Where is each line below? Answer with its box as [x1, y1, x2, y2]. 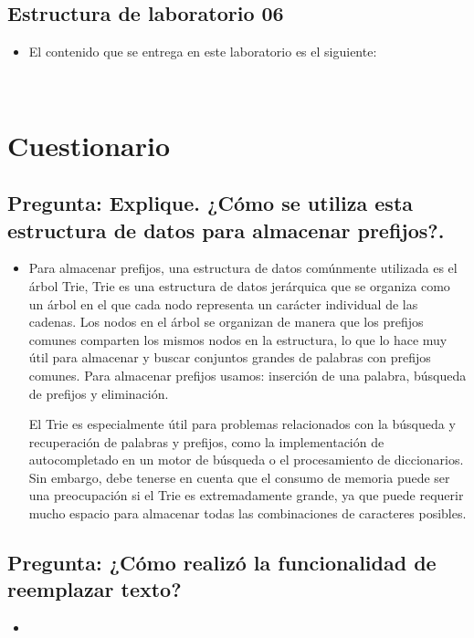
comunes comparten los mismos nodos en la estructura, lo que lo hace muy [28, 329, 448, 349]
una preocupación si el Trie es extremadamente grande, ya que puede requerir [28, 486, 464, 505]
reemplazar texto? [7, 575, 182, 603]
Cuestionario [7, 126, 171, 163]
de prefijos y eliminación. [28, 383, 169, 403]
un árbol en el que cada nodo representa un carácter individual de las [28, 294, 418, 313]
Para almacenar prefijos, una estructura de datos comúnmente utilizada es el [28, 258, 458, 277]
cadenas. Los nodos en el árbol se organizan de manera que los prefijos [28, 312, 424, 331]
